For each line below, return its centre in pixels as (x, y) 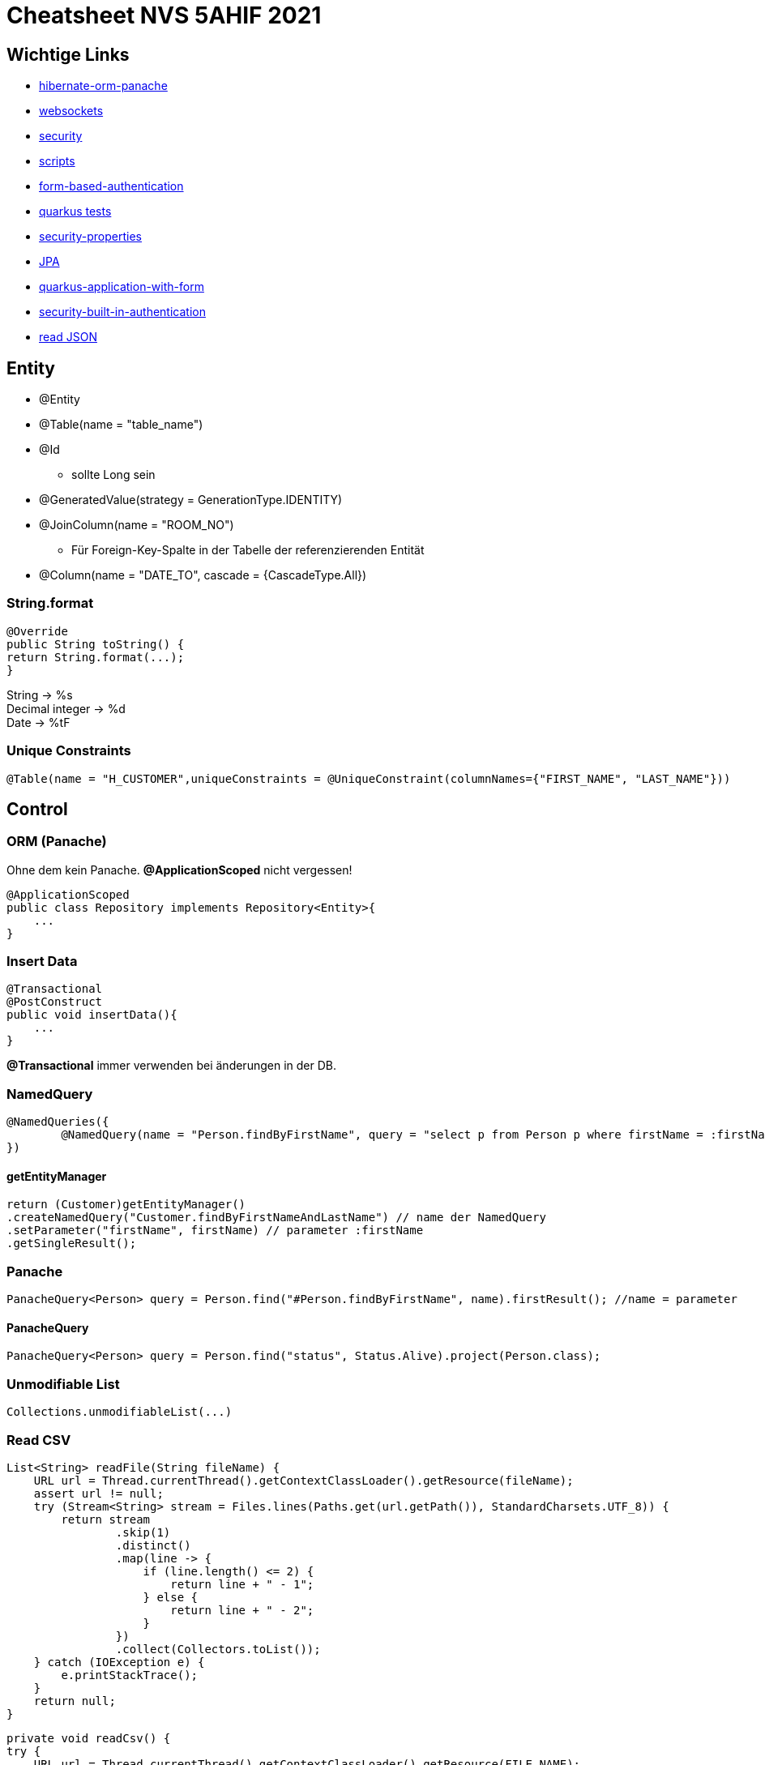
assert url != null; (98, 1493)
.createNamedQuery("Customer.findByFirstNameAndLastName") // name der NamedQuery (276, 1218)
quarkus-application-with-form (122, 287)
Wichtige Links (68, 54)
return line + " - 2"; (242, 1610)
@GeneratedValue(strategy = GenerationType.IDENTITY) (191, 500)
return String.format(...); (96, 657)
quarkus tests (75, 212)
